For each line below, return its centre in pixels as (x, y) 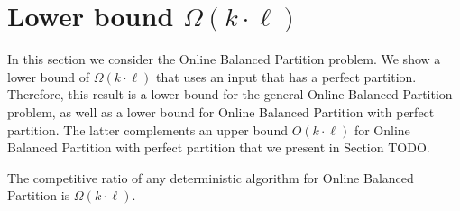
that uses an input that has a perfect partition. (286, 76)
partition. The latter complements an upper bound (147, 129)
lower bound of (49, 76)
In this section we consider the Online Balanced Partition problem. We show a (224, 59)
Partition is (39, 195)
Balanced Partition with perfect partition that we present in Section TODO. (219, 147)
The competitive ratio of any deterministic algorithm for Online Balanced (211, 177)
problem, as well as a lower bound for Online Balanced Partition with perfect (221, 111)
